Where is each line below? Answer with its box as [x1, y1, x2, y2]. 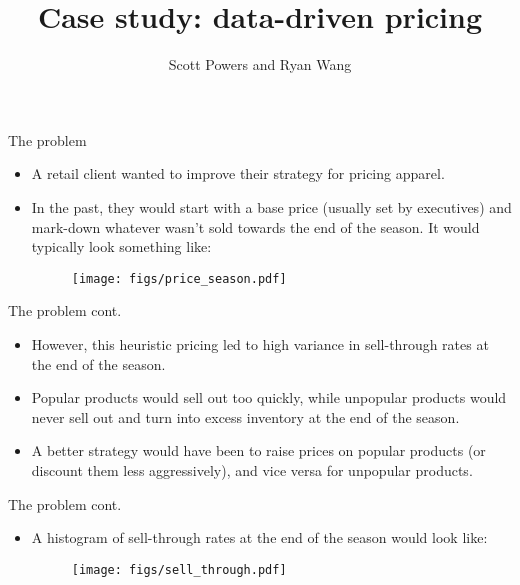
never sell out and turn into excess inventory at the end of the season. [31, 406, 460, 427]
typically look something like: [31, 236, 212, 257]
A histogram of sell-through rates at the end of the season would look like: [31, 527, 488, 548]
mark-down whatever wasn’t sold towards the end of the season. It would [31, 216, 480, 237]
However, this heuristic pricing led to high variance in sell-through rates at [31, 333, 489, 354]
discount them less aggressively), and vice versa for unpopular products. [31, 459, 473, 480]
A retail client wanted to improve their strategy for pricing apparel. [31, 163, 445, 184]
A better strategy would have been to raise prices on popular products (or [31, 440, 486, 461]
